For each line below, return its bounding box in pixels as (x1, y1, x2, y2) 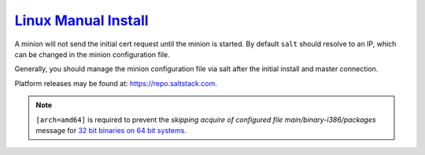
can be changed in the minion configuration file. (14, 49, 170, 59)
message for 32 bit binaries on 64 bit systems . (35, 125, 187, 135)
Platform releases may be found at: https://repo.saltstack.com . (14, 78, 218, 88)
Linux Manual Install (14, 12, 149, 29)
